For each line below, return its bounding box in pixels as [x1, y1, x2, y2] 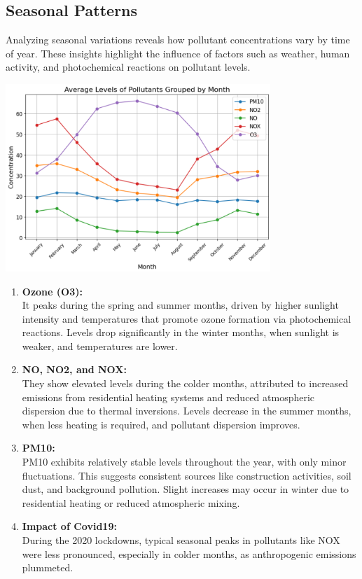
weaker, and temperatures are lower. [22, 338, 178, 353]
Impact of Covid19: [22, 519, 117, 533]
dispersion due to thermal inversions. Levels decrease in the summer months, [22, 403, 351, 418]
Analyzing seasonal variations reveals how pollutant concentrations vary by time [6, 32, 350, 47]
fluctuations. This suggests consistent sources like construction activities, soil [22, 468, 351, 482]
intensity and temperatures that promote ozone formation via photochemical [22, 311, 351, 326]
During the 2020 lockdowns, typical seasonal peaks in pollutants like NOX [22, 533, 340, 547]
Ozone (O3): [22, 284, 83, 298]
